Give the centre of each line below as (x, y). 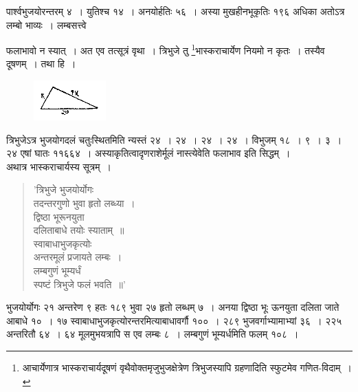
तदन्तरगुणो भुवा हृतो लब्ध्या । (84, 203)
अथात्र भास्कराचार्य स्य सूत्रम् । (59, 166)
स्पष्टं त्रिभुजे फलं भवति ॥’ (79, 284)
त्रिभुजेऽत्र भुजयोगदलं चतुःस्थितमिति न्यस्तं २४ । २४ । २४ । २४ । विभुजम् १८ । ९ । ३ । (174, 139)
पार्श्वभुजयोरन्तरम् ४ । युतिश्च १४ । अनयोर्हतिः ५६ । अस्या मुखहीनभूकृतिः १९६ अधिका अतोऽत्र (176, 11)
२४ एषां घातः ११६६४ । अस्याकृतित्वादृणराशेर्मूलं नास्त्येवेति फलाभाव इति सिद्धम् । (148, 153)
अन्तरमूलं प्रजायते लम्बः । (78, 257)
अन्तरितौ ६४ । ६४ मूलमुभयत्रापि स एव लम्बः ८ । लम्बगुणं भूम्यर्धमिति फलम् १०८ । (153, 334)
